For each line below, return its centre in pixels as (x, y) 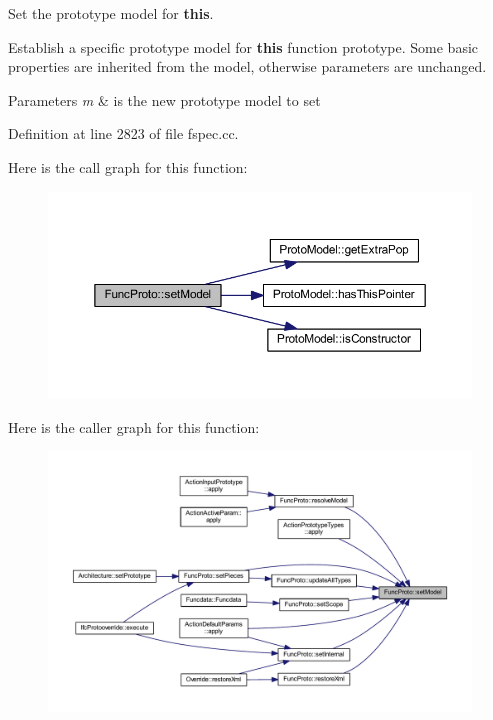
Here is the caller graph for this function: (134, 426)
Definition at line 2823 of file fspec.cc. (123, 133)
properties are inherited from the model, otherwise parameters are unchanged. (247, 66)
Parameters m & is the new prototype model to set (164, 99)
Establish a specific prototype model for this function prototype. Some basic (243, 46)
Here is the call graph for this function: (128, 166)
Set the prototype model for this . (111, 13)
